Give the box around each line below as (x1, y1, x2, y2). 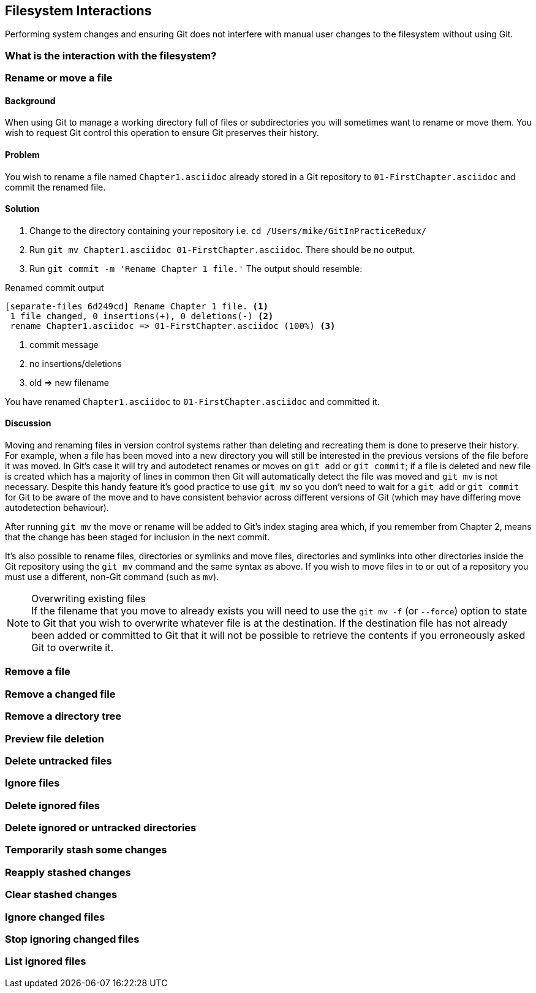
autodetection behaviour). (5, 502, 109, 513)
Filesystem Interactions (5, 3, 152, 18)
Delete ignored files (5, 799, 100, 812)
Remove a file (5, 665, 70, 678)
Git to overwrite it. (31, 641, 113, 654)
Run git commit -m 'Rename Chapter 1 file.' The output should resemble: (29, 263, 363, 274)
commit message (29, 339, 99, 350)
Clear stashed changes (5, 888, 118, 901)
